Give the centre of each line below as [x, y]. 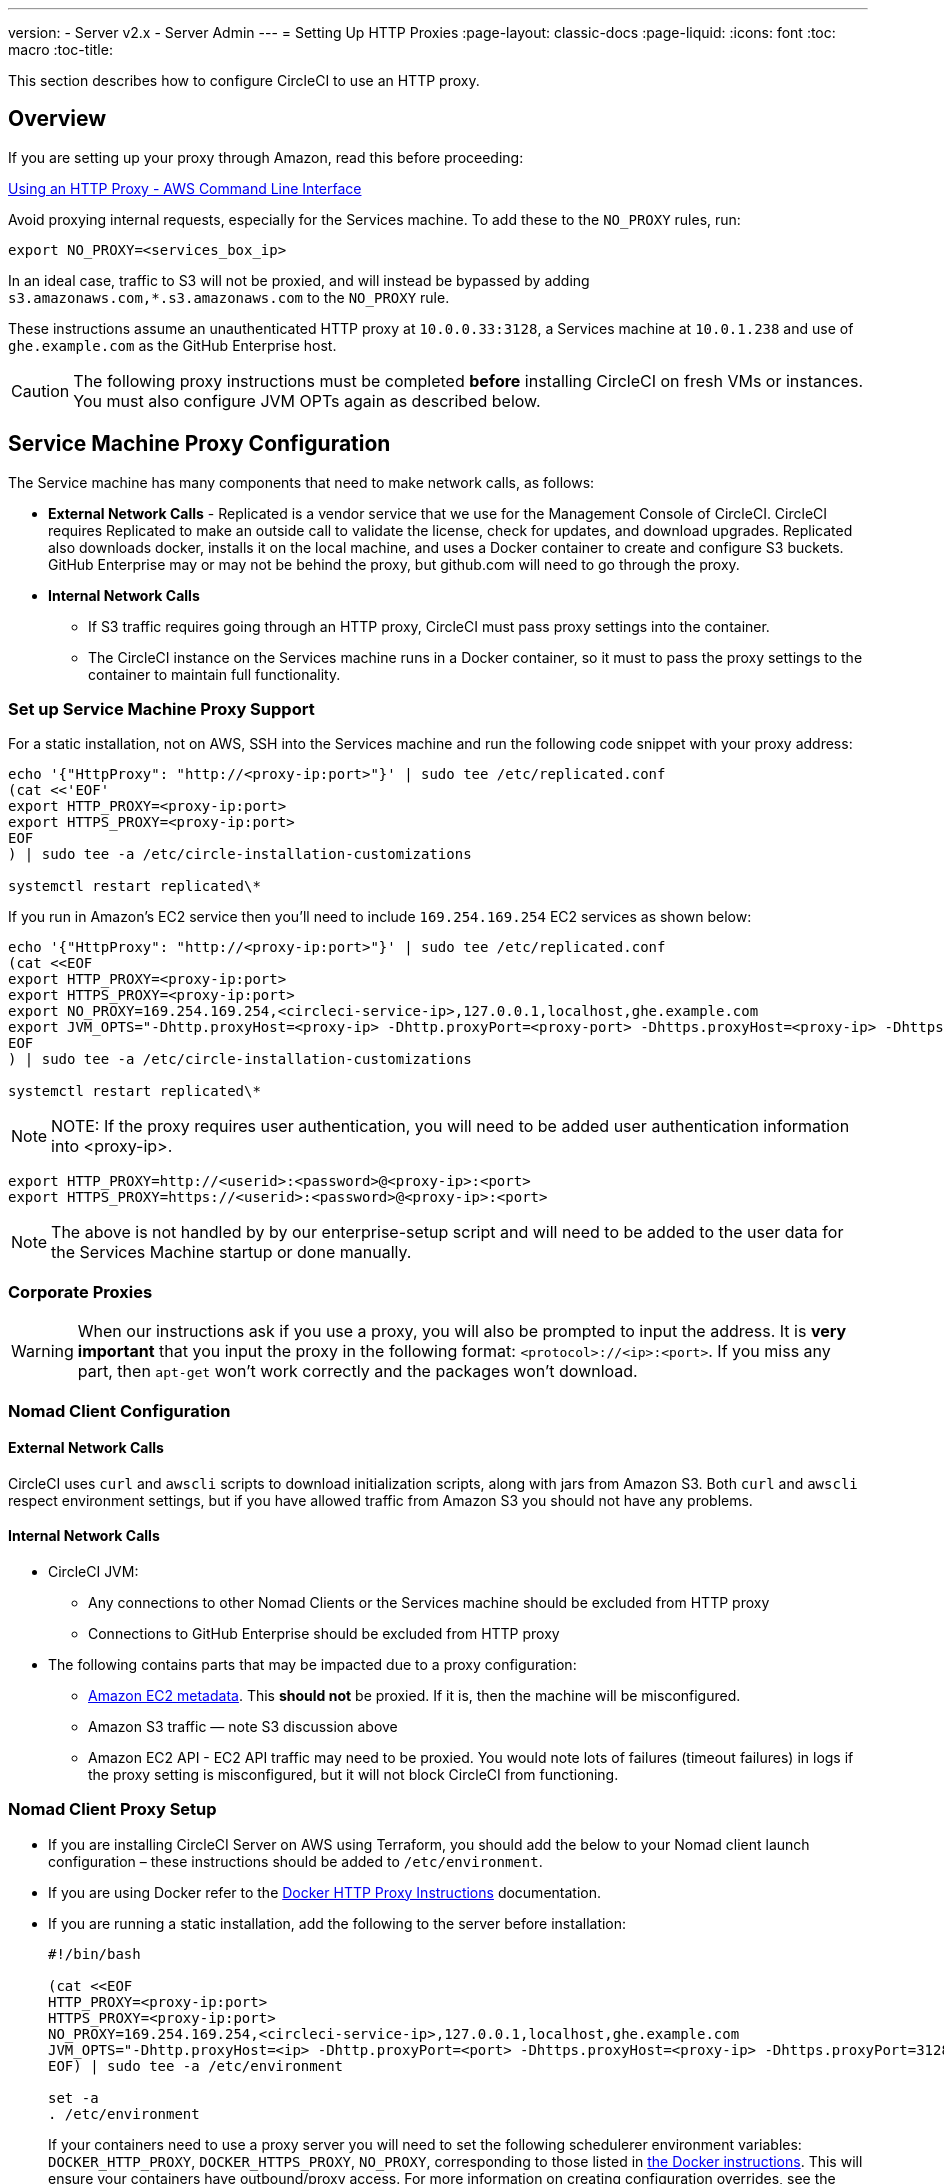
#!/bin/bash [94, 1953]
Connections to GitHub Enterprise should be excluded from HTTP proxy [324, 1633]
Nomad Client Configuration [119, 1410]
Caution [40, 390]
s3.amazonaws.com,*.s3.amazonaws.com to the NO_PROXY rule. [229, 297]
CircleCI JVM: [93, 1571]
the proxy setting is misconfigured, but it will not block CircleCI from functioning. [353, 1774]
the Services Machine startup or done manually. [231, 1252]
